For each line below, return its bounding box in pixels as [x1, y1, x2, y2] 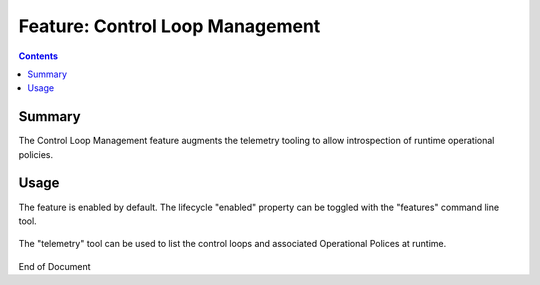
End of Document [18, 260, 91, 272]
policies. [18, 148, 54, 160]
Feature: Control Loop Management [18, 15, 321, 37]
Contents [18, 50, 59, 62]
